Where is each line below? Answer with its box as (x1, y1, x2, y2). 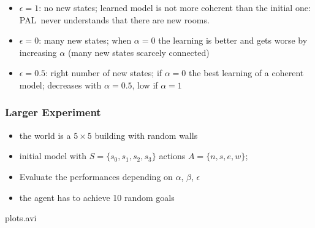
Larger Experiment (5, 104, 101, 120)
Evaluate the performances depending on (19, 170, 173, 183)
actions (159, 149, 186, 162)
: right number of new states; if (45, 66, 162, 79)
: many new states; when (39, 34, 132, 47)
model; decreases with (19, 78, 102, 91)
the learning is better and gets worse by (158, 34, 308, 47)
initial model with (19, 149, 87, 162)
